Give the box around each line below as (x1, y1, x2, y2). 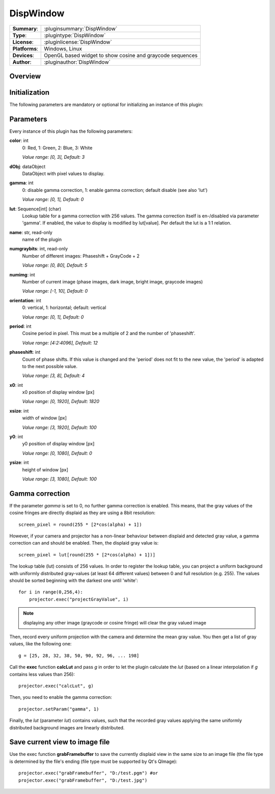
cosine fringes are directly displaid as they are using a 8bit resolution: (9, 509, 155, 516)
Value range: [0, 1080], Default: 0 (22, 450, 93, 456)
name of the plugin (22, 237, 62, 243)
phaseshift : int (9, 349, 41, 355)
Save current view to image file (9, 738, 110, 747)
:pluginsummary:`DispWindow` (44, 25, 118, 32)
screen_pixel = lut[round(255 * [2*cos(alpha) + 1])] (18, 552, 155, 557)
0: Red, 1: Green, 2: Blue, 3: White (22, 145, 93, 151)
